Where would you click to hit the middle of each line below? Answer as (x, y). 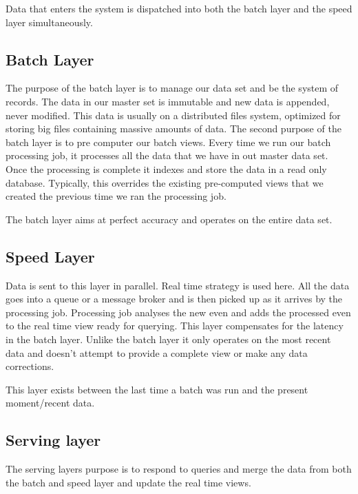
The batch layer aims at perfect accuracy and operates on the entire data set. (169, 219)
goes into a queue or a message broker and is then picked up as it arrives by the (174, 299)
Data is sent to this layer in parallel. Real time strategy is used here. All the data (178, 285)
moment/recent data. (50, 403)
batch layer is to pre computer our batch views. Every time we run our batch (168, 142)
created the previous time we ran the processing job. (116, 196)
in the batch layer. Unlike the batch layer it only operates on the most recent (168, 339)
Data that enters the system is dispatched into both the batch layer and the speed (179, 8)
